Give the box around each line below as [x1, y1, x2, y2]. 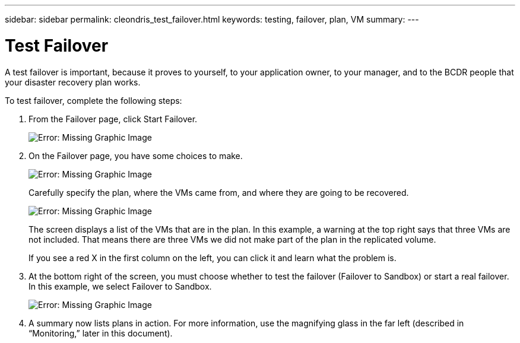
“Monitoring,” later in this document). [28, 328, 173, 338]
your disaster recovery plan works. [5, 77, 141, 87]
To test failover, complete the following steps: [5, 95, 182, 106]
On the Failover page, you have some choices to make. [28, 150, 243, 161]
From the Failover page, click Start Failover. [28, 113, 198, 124]
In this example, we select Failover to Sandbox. [28, 281, 212, 291]
